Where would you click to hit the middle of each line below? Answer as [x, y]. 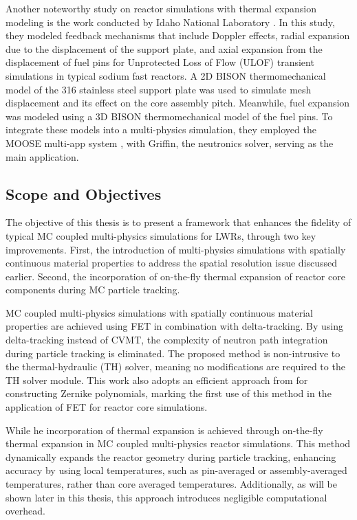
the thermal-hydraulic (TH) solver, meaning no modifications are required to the [175, 366]
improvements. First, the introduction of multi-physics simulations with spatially [176, 249]
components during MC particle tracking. [93, 290]
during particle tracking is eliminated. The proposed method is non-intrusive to [173, 353]
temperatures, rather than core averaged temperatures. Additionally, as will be [172, 484]
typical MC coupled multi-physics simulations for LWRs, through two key [161, 235]
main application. [42, 156]
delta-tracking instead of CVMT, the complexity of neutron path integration [167, 340]
